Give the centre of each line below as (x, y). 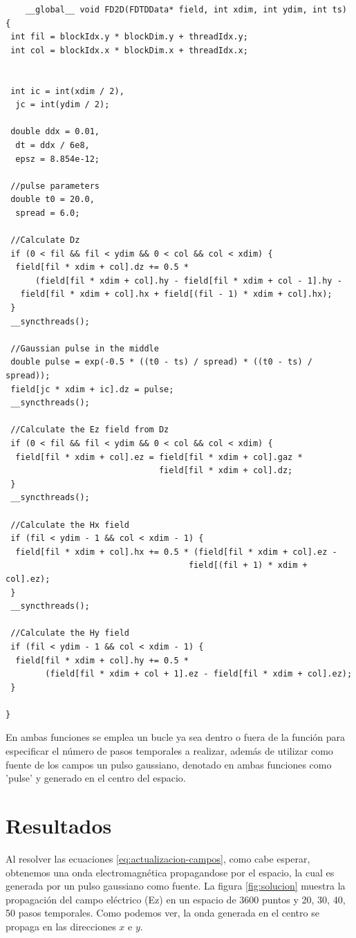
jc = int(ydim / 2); (63, 105)
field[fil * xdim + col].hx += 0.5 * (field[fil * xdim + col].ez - (176, 552)
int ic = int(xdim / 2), (67, 91)
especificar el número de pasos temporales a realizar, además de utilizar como (169, 751)
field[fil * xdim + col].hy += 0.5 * (102, 660)
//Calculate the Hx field (70, 525)
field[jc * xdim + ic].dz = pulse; (92, 389)
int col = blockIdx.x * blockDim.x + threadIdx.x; (129, 50)
